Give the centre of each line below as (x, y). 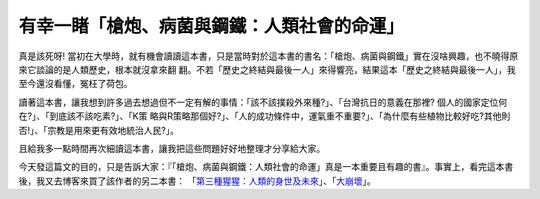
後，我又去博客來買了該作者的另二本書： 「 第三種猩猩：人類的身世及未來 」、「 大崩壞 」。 (197, 181)
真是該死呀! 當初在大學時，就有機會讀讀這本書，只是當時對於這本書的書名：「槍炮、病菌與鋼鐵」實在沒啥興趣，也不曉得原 (268, 56)
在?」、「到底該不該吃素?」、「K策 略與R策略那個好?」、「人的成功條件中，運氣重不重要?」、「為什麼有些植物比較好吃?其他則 (264, 116)
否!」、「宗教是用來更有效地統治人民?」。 (99, 130)
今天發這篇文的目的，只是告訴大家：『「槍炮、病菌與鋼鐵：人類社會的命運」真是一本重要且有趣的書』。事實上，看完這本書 (266, 167)
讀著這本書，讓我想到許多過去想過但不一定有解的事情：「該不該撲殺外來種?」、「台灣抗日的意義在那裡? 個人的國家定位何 (263, 102)
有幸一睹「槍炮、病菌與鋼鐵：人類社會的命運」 (211, 26)
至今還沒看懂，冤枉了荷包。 (75, 84)
